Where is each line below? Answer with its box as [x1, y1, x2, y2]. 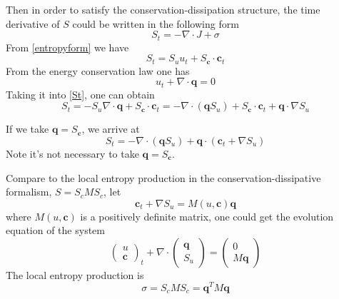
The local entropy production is [6, 267, 144, 282]
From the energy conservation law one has [6, 63, 190, 78]
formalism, [6, 184, 52, 199]
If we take [6, 121, 49, 136]
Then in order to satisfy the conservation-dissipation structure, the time [6, 2, 320, 16]
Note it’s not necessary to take [6, 146, 139, 161]
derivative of [6, 16, 60, 31]
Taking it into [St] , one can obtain [6, 86, 155, 101]
